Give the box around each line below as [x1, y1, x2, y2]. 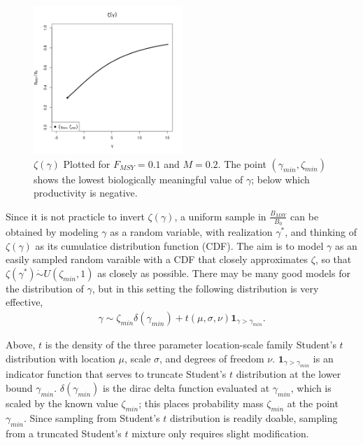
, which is [290, 381, 332, 395]
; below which [251, 171, 310, 186]
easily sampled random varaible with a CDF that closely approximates [6, 252, 308, 267]
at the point [287, 396, 339, 411]
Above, [6, 337, 36, 352]
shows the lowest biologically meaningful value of [34, 171, 243, 186]
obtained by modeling [6, 225, 99, 239]
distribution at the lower [236, 367, 341, 381]
